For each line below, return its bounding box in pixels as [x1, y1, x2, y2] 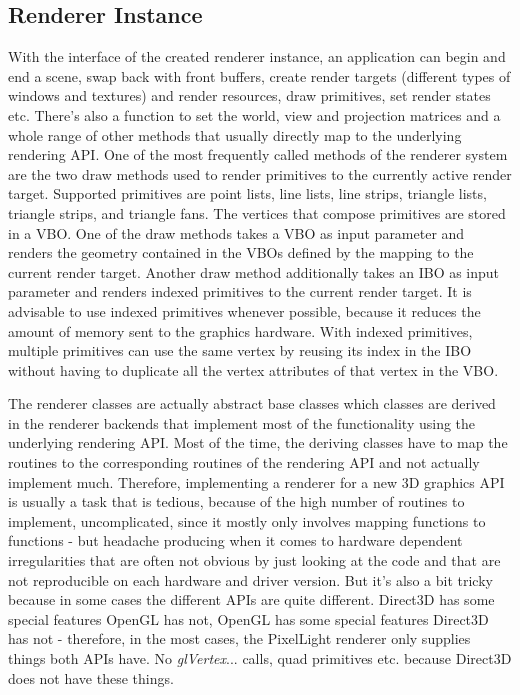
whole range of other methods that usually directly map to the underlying [8, 124, 462, 145]
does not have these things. [8, 667, 174, 688]
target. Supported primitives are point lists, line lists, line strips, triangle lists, [8, 183, 487, 204]
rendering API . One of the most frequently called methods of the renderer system [8, 144, 508, 165]
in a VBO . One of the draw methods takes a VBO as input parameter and [8, 222, 465, 243]
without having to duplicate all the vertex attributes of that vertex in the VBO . [8, 359, 499, 380]
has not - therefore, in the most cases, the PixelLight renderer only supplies [8, 628, 471, 649]
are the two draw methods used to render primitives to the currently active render [8, 163, 512, 184]
